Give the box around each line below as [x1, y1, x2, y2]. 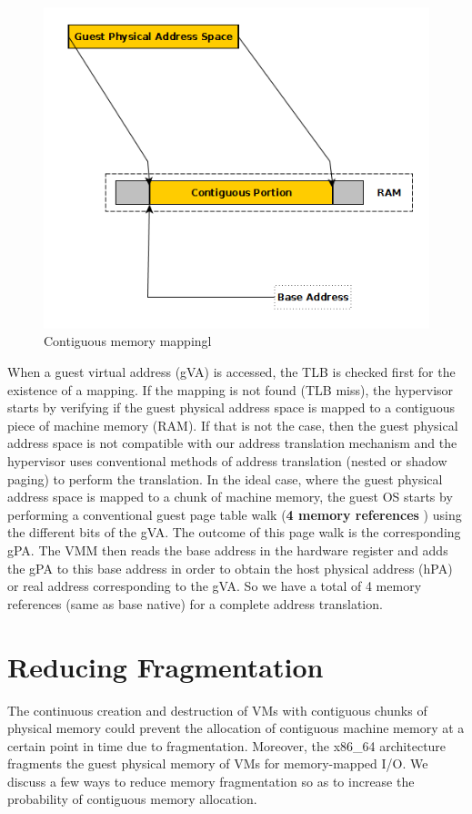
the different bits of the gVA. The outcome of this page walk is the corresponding [7, 523, 461, 542]
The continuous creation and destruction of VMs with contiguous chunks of [7, 700, 427, 719]
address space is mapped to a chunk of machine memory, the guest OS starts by [7, 487, 453, 506]
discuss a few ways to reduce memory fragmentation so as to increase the [7, 771, 415, 790]
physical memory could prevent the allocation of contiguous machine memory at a [7, 718, 465, 738]
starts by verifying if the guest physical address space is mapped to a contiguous [7, 398, 455, 417]
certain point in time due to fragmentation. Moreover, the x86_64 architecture [7, 736, 447, 755]
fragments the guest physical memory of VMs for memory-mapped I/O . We [7, 754, 428, 773]
